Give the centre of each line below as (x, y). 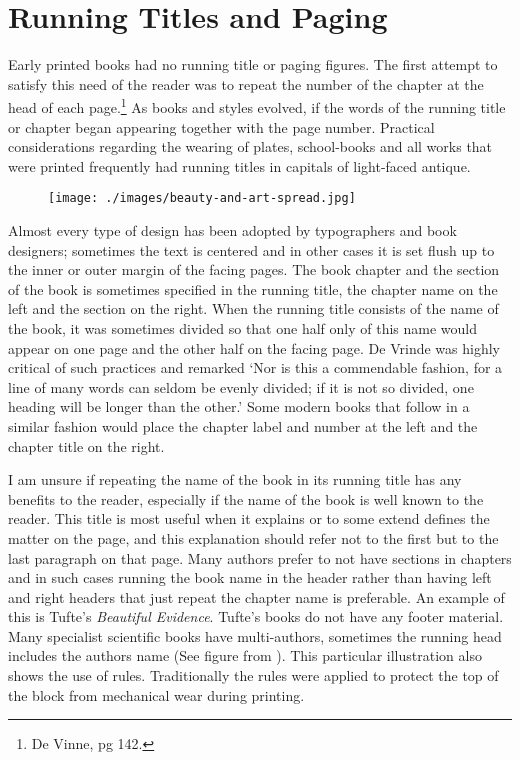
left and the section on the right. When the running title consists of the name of (253, 308)
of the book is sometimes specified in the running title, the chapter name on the (253, 288)
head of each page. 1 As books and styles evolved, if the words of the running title (257, 105)
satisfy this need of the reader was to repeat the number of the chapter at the (246, 83)
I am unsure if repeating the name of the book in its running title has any (235, 479)
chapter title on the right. (86, 445)
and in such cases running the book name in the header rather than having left (250, 577)
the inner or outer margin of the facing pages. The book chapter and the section (254, 269)
